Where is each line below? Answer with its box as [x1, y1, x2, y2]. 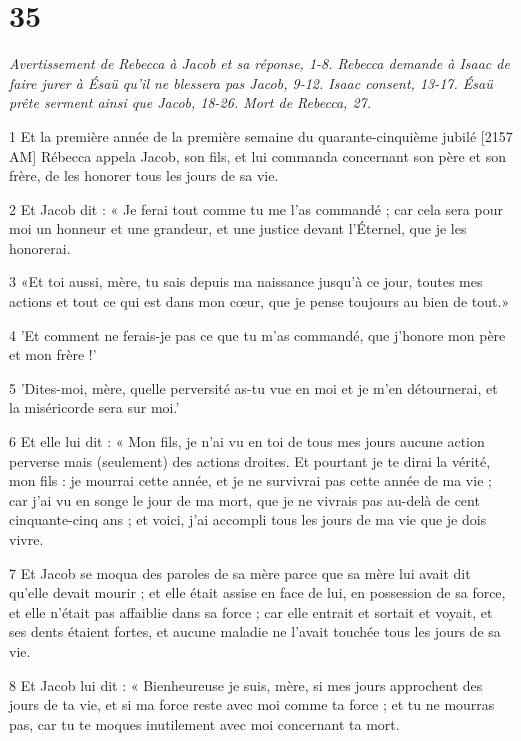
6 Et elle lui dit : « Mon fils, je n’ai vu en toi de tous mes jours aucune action [9, 431, 485, 452]
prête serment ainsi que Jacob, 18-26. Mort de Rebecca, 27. [9, 92, 372, 113]
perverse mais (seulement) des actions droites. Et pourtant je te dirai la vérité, [9, 450, 491, 471]
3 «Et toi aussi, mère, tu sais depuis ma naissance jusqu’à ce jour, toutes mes [9, 271, 483, 292]
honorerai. [9, 237, 71, 258]
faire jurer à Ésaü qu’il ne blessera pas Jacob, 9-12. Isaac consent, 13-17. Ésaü [9, 72, 493, 93]
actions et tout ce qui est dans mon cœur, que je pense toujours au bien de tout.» [9, 291, 510, 312]
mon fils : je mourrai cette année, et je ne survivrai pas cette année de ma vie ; [9, 470, 492, 491]
